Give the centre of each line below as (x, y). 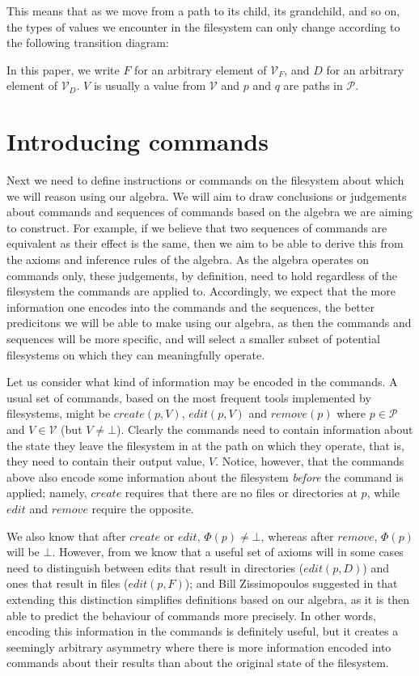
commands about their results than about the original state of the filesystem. (198, 663)
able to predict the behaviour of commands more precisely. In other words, (192, 615)
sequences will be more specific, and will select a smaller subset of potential (193, 339)
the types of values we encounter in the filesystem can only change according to (203, 26)
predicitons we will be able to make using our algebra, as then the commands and (209, 323)
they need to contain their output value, (106, 461)
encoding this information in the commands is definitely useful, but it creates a (203, 631)
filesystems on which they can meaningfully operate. (136, 354)
